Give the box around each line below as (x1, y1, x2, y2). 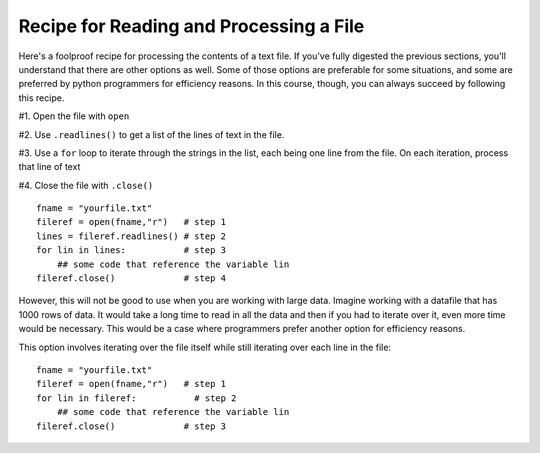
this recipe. (18, 91, 65, 104)
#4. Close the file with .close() (18, 179, 154, 191)
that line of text (18, 161, 81, 173)
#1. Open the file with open (18, 110, 130, 122)
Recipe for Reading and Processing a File (18, 15, 365, 37)
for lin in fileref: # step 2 (36, 392, 237, 404)
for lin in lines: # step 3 (36, 245, 227, 256)
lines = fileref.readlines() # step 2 (36, 230, 227, 242)
